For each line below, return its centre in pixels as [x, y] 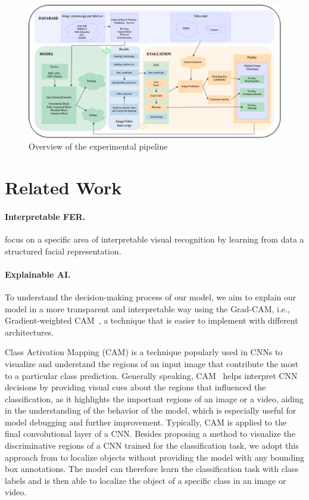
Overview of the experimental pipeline [98, 146]
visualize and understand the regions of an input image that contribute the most [152, 363]
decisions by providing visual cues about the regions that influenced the [135, 387]
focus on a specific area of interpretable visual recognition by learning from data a [154, 239]
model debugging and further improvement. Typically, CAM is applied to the [146, 422]
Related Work [63, 187]
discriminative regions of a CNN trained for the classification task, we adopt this [152, 445]
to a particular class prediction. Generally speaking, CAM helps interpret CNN [151, 375]
